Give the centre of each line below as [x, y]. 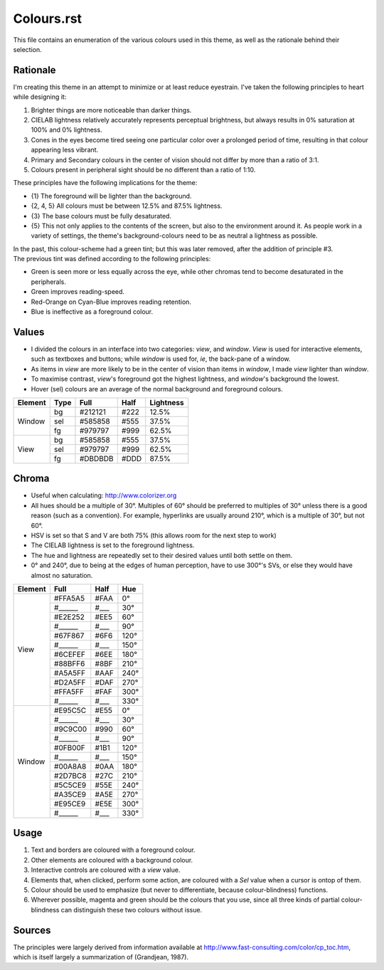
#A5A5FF [69, 673]
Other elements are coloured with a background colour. [112, 860]
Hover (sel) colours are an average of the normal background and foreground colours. [157, 389]
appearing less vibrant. [65, 150]
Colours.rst [47, 19]
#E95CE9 [70, 803]
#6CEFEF [69, 654]
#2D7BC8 [70, 776]
